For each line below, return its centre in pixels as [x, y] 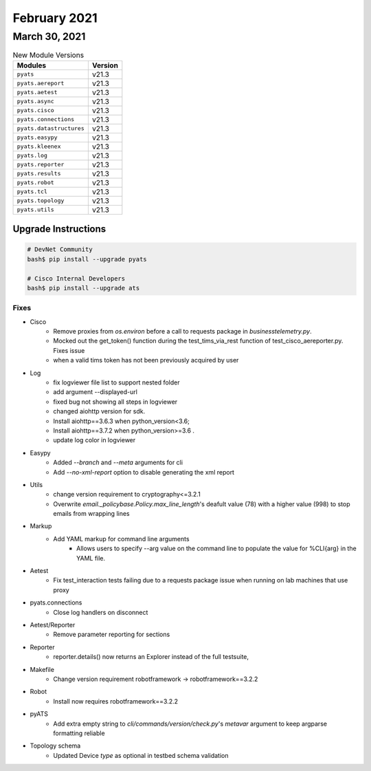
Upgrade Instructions [59, 229]
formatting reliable [79, 733]
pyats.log [32, 156]
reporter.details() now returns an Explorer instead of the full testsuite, [151, 657]
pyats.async [35, 101]
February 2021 [55, 18]
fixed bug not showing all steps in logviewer [115, 402]
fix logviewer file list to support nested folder [116, 382]
